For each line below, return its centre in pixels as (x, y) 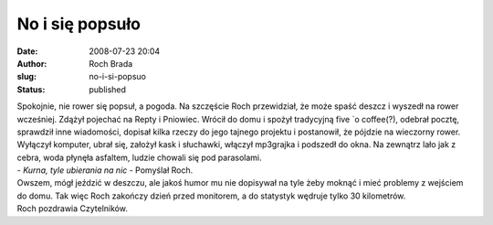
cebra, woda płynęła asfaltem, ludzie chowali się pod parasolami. (139, 157)
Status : (31, 89)
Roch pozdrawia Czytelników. (72, 209)
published (108, 89)
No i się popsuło (79, 24)
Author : (32, 63)
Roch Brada (111, 63)
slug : (26, 77)
